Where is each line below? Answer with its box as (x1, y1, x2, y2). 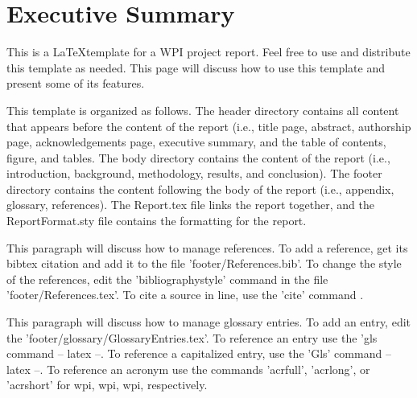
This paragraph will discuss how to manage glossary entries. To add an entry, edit (6, 314, 411, 330)
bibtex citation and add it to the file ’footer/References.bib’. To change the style (6, 255, 402, 272)
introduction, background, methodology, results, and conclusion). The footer (6, 165, 382, 182)
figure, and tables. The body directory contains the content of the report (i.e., (6, 149, 390, 166)
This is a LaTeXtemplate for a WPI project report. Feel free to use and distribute (6, 43, 411, 60)
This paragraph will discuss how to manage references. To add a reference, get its (6, 239, 408, 256)
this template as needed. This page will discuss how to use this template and (6, 59, 385, 76)
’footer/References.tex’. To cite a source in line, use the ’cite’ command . (6, 286, 364, 303)
